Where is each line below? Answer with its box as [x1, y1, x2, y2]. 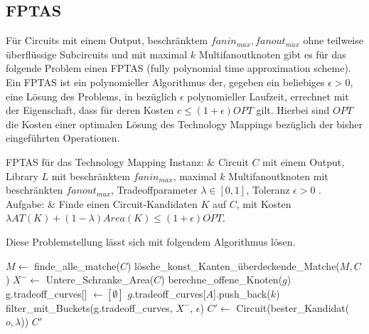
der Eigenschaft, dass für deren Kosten [6, 103, 174, 118]
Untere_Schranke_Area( [46, 272, 154, 287]
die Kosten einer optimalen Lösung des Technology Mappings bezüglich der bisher [6, 116, 363, 131]
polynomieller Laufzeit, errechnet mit [187, 88, 349, 103]
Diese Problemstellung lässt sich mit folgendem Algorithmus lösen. [6, 234, 296, 249]
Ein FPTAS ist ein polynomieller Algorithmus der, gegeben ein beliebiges [6, 74, 325, 89]
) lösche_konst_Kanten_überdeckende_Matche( [127, 258, 340, 273]
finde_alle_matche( [33, 258, 120, 273]
